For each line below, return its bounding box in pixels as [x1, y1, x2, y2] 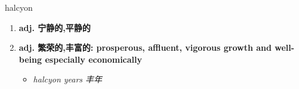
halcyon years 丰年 [33, 73, 103, 85]
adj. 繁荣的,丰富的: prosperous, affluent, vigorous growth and [19, 41, 272, 54]
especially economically [45, 53, 143, 65]
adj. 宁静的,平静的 [19, 21, 91, 33]
